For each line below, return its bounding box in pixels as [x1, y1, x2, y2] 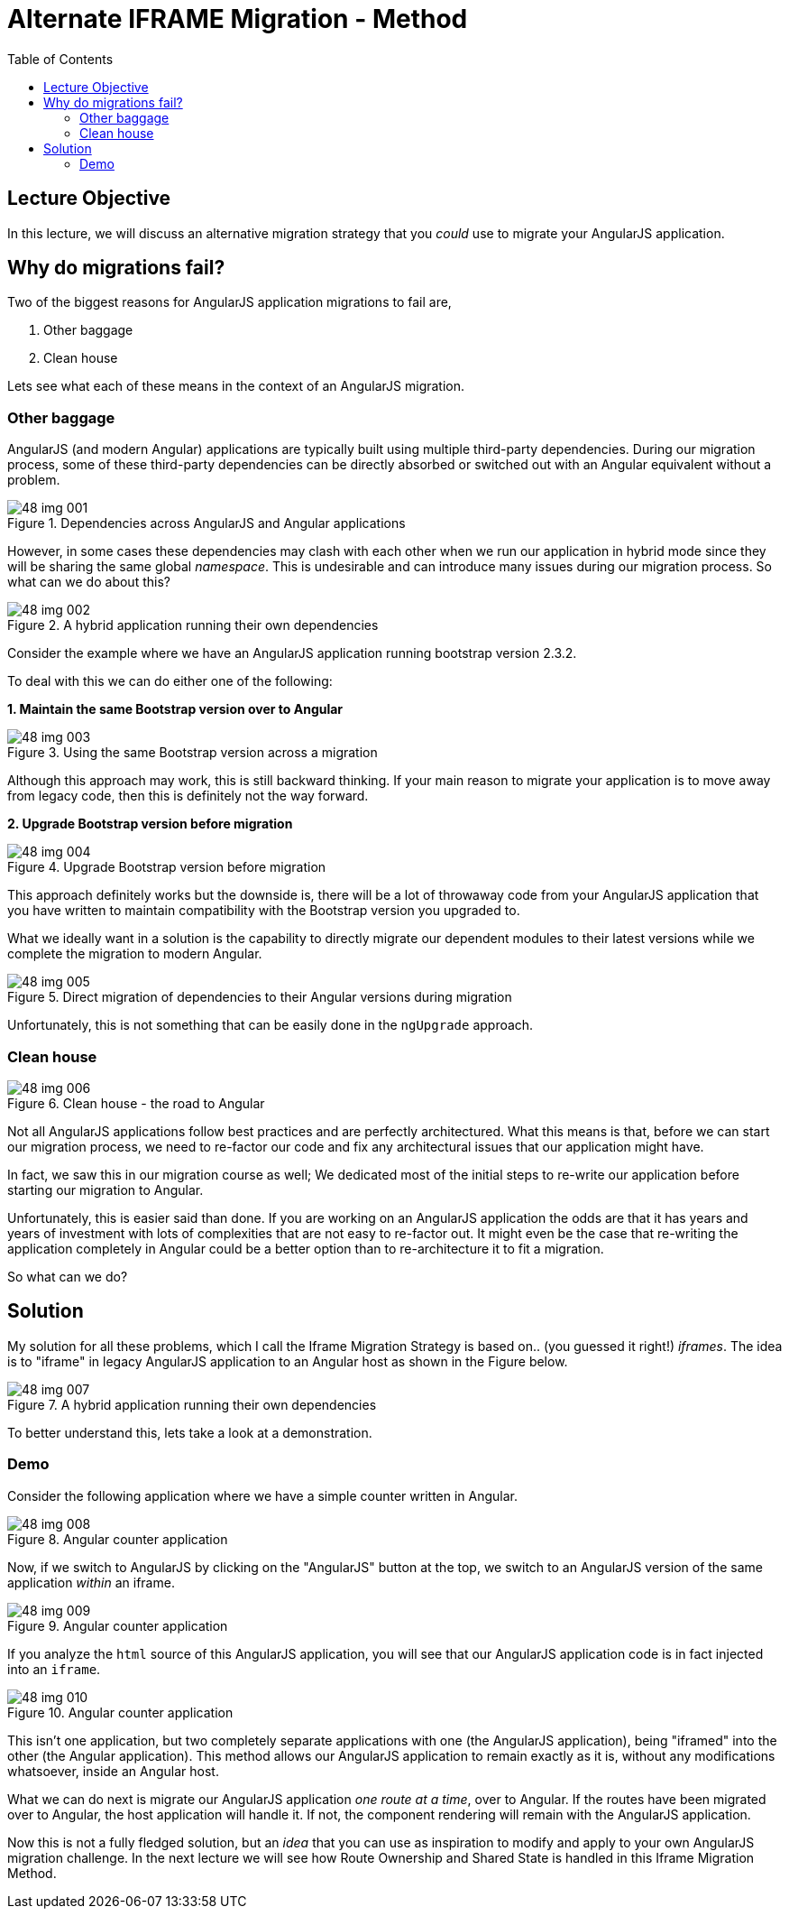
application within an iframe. [7, 1574, 175, 1590]
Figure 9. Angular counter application [7, 1617, 228, 1634]
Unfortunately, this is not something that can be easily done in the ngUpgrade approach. [7, 1017, 534, 1033]
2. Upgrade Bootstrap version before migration [7, 816, 293, 832]
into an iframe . [7, 1661, 101, 1677]
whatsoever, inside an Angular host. [7, 1763, 219, 1779]
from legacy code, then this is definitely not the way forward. [7, 788, 369, 804]
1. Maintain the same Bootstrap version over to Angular [7, 701, 344, 717]
